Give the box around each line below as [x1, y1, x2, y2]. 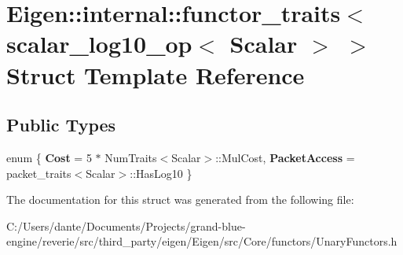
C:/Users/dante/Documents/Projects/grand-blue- [6, 217, 246, 234]
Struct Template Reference [6, 58, 305, 91]
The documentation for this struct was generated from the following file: [6, 191, 354, 208]
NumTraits [104, 149, 157, 165]
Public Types [6, 113, 116, 137]
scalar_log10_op [6, 28, 192, 60]
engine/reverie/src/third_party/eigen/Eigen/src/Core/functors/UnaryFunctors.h [6, 233, 398, 249]
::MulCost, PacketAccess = [215, 149, 355, 165]
